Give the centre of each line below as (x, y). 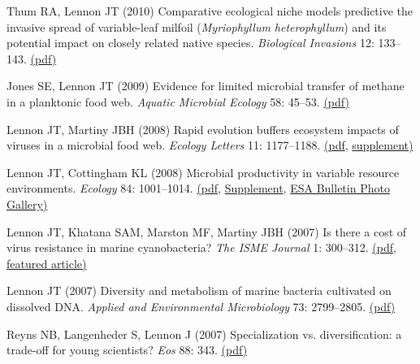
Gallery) (27, 204)
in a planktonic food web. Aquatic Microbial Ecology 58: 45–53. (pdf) (178, 101)
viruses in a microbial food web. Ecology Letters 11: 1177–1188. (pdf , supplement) (210, 145)
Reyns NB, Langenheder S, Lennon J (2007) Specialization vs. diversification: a (204, 334)
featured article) (47, 263)
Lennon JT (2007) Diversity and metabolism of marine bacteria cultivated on (199, 290)
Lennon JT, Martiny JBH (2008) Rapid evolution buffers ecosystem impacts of (203, 129)
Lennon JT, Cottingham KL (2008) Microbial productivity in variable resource (203, 172)
